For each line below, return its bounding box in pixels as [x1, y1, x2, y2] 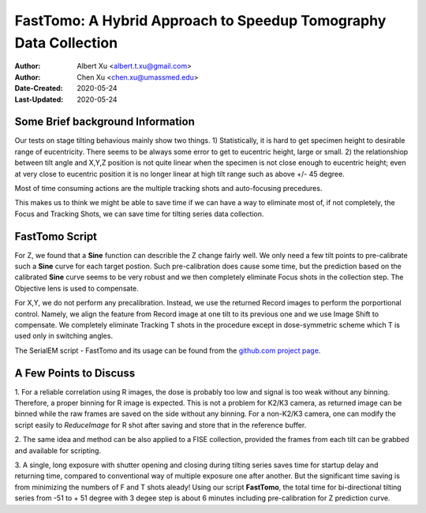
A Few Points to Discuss [14, 366, 136, 380]
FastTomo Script [14, 230, 98, 243]
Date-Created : [14, 84, 63, 93]
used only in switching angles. [14, 331, 114, 341]
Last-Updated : [14, 95, 64, 104]
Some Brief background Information [14, 115, 195, 129]
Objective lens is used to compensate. [14, 283, 140, 293]
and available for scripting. [14, 446, 102, 455]
